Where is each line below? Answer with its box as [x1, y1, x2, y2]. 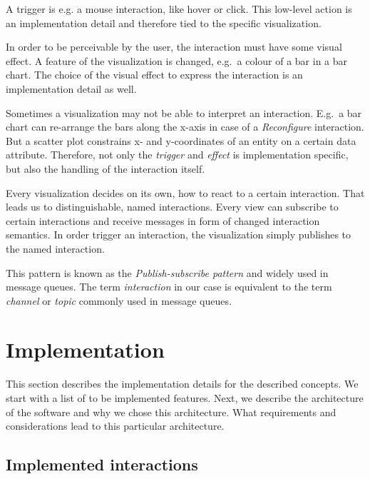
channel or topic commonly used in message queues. [6, 293, 232, 308]
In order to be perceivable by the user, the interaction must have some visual [6, 39, 342, 54]
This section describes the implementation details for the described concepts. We [6, 376, 359, 391]
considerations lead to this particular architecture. [6, 418, 225, 433]
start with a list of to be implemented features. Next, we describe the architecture [6, 390, 364, 405]
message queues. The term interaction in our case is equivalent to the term [6, 279, 332, 294]
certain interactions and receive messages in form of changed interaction [6, 213, 320, 228]
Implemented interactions [6, 453, 198, 475]
